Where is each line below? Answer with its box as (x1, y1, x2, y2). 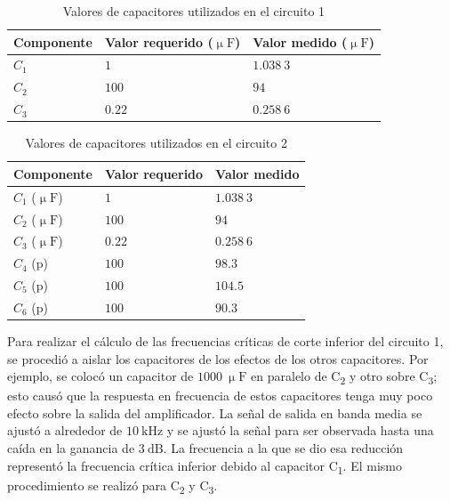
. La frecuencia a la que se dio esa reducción (163, 439, 404, 457)
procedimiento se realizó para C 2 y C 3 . (7, 475, 218, 497)
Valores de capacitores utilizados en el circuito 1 (62, 2, 325, 20)
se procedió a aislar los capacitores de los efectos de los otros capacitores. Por (7, 349, 429, 368)
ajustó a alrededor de (7, 421, 123, 440)
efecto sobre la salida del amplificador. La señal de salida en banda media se (7, 403, 422, 422)
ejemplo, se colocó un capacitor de (7, 367, 194, 385)
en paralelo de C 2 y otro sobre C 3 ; (251, 367, 438, 387)
